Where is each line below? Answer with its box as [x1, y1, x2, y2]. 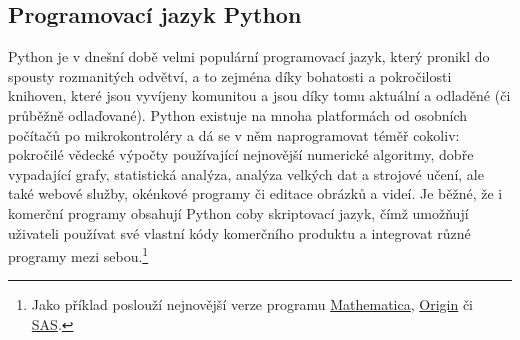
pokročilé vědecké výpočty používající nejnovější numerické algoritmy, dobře [8, 144, 474, 165]
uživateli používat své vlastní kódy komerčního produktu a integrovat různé [8, 222, 471, 243]
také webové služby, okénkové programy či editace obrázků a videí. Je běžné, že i [8, 183, 503, 204]
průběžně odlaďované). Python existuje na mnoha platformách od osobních [8, 104, 467, 125]
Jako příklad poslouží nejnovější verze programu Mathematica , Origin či [31, 294, 474, 315]
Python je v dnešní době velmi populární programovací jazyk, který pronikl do [8, 46, 490, 67]
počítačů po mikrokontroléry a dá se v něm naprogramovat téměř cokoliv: [8, 124, 460, 145]
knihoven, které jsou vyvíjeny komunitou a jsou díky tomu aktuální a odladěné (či [8, 85, 511, 106]
